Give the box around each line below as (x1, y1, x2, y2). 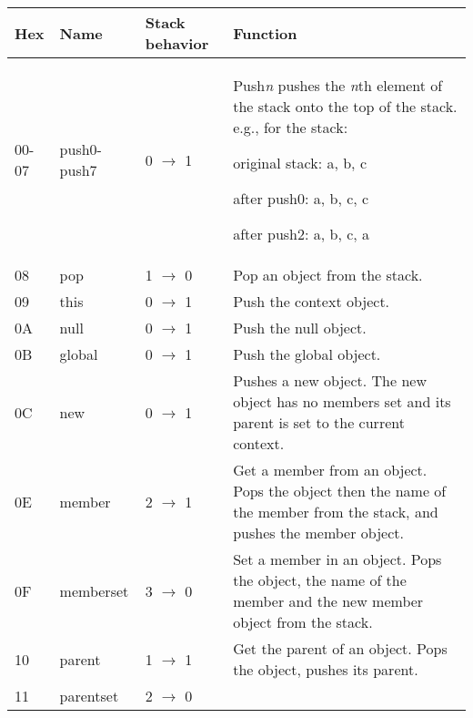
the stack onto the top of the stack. (233, 96, 458, 117)
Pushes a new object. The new (233, 370, 428, 391)
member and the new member (233, 590, 424, 611)
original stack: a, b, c (233, 152, 367, 173)
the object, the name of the (233, 569, 407, 590)
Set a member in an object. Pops (233, 549, 442, 569)
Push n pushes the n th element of (233, 75, 443, 96)
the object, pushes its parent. (233, 659, 418, 680)
